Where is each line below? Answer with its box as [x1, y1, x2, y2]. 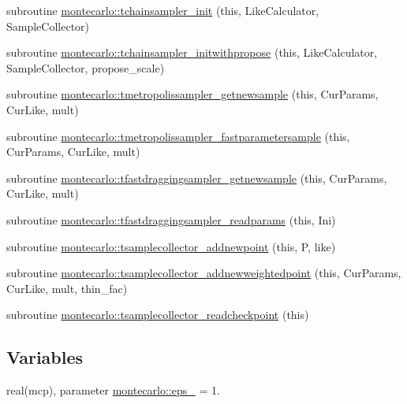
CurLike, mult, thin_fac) [6, 280, 128, 296]
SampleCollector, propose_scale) [6, 59, 165, 76]
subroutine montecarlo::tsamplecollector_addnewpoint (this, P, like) [6, 238, 336, 254]
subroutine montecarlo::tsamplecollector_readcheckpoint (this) [6, 306, 309, 323]
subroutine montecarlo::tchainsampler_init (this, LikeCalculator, [6, 2, 319, 18]
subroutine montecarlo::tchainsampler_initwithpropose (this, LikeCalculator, [6, 44, 378, 61]
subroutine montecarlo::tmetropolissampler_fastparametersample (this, [6, 128, 350, 144]
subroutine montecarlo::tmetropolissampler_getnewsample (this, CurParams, [6, 86, 379, 102]
